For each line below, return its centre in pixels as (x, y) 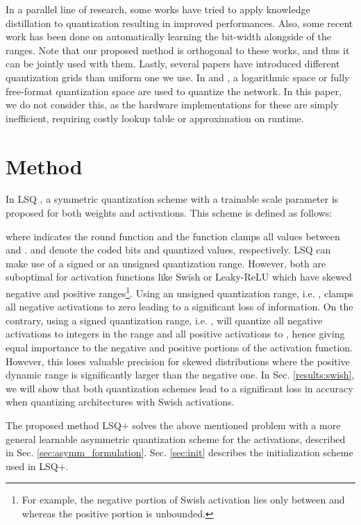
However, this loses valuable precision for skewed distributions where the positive (178, 361)
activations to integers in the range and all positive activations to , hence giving (175, 334)
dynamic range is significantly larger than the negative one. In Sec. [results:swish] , (180, 375)
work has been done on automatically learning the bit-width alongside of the (168, 36)
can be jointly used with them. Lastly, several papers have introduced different (173, 64)
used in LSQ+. (37, 466)
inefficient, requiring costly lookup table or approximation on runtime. (155, 118)
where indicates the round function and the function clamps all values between (173, 236)
